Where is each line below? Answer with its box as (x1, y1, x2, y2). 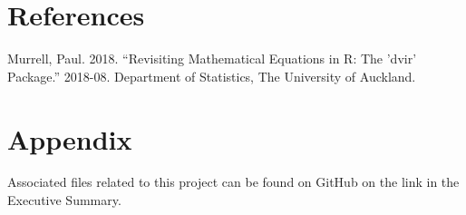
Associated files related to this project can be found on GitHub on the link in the (7, 172, 460, 191)
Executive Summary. (7, 191, 121, 210)
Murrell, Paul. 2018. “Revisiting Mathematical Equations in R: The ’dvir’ (7, 49, 417, 68)
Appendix (7, 120, 132, 157)
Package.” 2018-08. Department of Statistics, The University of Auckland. (7, 66, 416, 85)
